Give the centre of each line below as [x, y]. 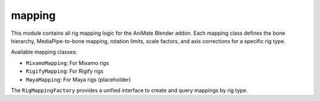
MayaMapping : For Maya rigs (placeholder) [78, 79]
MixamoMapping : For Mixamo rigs [67, 63]
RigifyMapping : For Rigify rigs [65, 71]
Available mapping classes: [44, 52]
